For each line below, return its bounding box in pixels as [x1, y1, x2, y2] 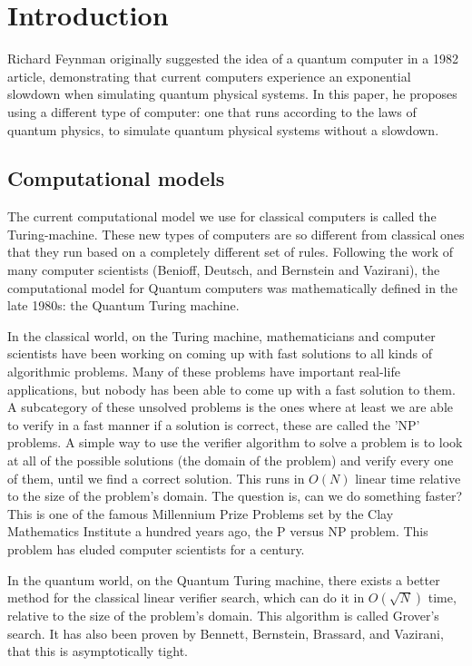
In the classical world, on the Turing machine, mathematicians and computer [7, 326, 436, 345]
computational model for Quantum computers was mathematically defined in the [7, 278, 458, 297]
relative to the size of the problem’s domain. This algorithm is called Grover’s [7, 606, 439, 625]
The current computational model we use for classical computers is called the [7, 207, 437, 226]
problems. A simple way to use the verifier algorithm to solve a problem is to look [7, 433, 463, 452]
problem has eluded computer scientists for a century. [7, 539, 305, 558]
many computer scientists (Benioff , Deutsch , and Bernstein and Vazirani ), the [7, 260, 440, 279]
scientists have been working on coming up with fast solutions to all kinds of [7, 344, 433, 363]
